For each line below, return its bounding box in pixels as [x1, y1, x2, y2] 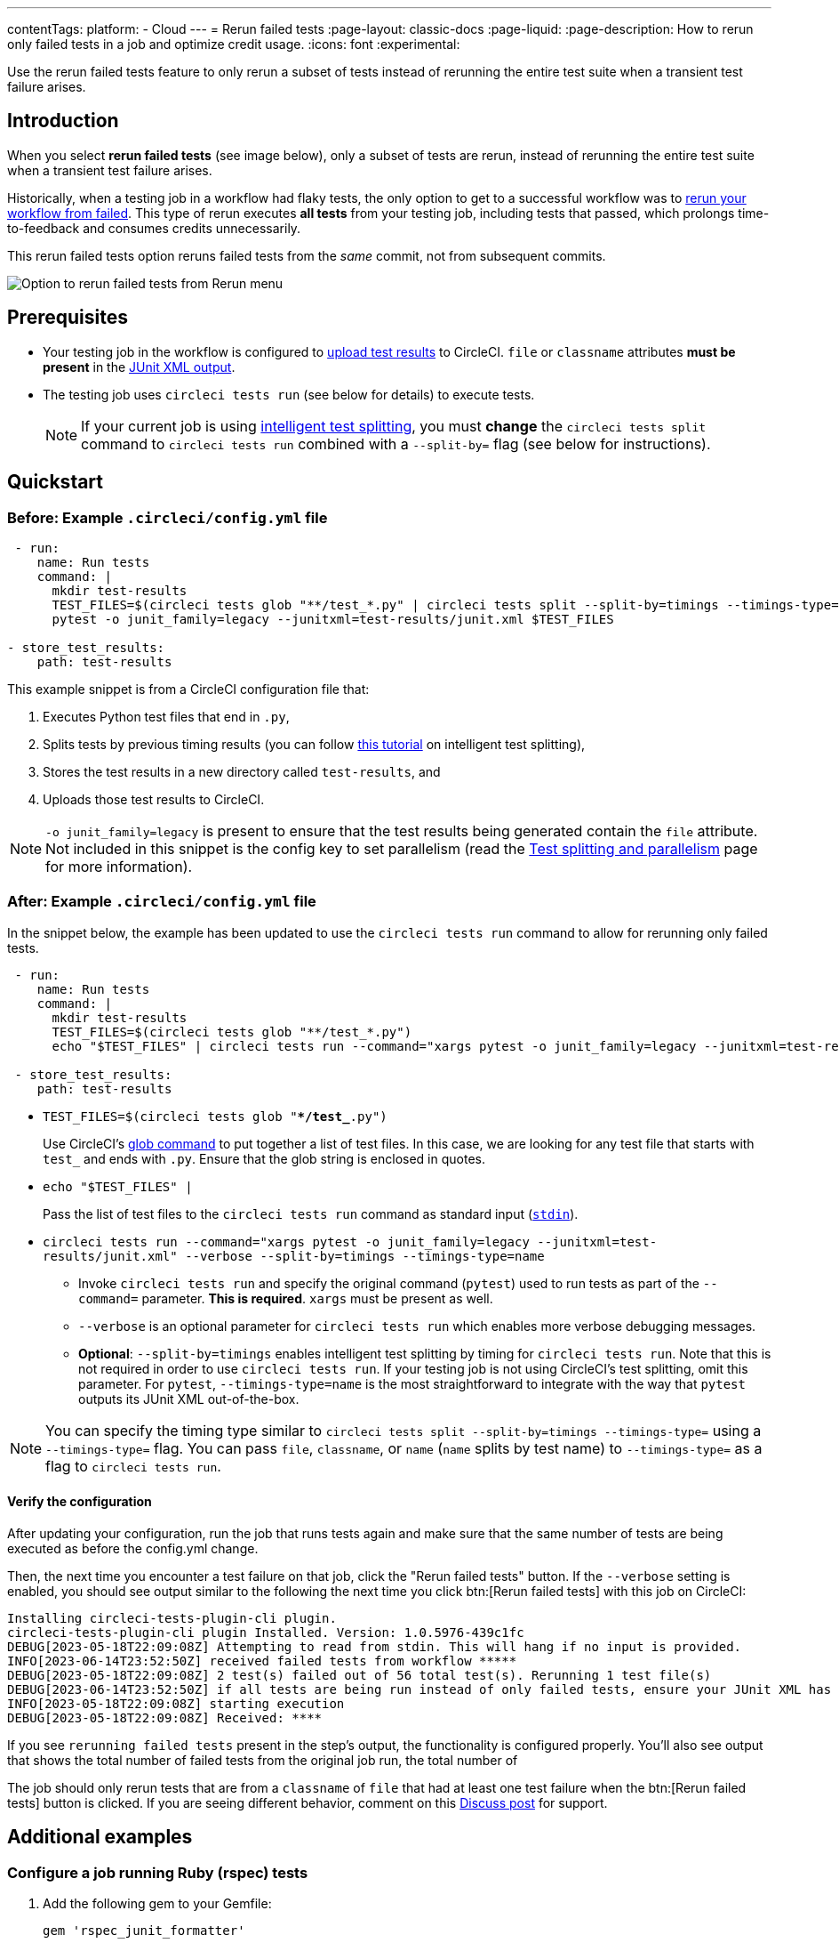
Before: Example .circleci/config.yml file [7, 508, 328, 527]
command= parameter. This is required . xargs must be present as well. [78, 1290, 493, 1306]
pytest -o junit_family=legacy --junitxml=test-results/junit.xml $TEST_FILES [52, 611, 614, 626]
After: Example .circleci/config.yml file [7, 892, 316, 911]
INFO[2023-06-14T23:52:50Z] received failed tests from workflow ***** [7, 1653, 517, 1668]
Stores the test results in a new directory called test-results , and [43, 763, 441, 779]
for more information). [45, 857, 193, 875]
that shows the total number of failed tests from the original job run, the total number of [7, 1752, 518, 1768]
